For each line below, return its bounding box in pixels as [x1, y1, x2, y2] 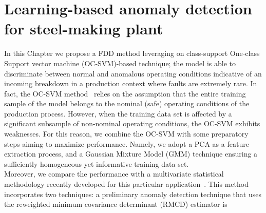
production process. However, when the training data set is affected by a [4, 108, 232, 119]
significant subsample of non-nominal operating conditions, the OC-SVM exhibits [4, 118, 260, 129]
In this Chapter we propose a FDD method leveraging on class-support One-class [4, 48, 260, 59]
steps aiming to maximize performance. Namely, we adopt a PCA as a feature [4, 138, 249, 149]
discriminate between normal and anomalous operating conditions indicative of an [4, 68, 262, 79]
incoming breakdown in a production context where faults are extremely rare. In [4, 78, 257, 89]
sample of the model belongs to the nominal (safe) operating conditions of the [4, 98, 250, 109]
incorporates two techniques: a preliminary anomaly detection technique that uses [4, 188, 261, 199]
